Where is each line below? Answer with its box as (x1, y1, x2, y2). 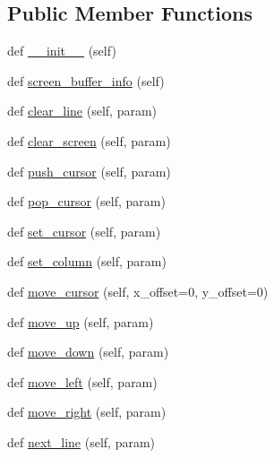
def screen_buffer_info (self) (7, 71, 165, 90)
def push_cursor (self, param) (7, 161, 171, 180)
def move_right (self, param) (7, 402, 167, 421)
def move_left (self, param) (7, 372, 158, 391)
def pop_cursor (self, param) (7, 192, 166, 211)
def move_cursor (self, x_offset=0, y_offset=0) (7, 281, 269, 300)
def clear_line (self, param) (7, 101, 158, 120)
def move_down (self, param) (7, 342, 169, 361)
